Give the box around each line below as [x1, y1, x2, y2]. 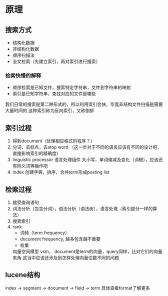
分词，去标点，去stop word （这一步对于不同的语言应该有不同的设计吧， [12, 144, 161, 150]
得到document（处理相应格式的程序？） [12, 138, 95, 144]
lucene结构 [5, 270, 40, 279]
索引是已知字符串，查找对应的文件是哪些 [12, 90, 96, 97]
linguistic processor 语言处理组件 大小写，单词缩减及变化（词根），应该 [12, 156, 158, 162]
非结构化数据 [12, 46, 39, 52]
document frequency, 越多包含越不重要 [19, 235, 101, 242]
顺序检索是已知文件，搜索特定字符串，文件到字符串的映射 [12, 84, 131, 90]
